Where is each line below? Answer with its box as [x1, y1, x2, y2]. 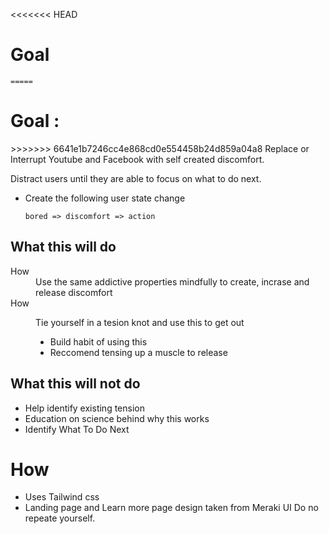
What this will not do [10, 375, 141, 393]
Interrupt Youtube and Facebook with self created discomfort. [10, 153, 265, 165]
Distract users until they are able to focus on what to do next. [10, 172, 262, 184]
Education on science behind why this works [24, 412, 210, 424]
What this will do [10, 239, 117, 256]
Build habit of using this [49, 335, 148, 348]
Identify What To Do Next [24, 423, 130, 435]
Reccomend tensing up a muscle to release [49, 346, 228, 358]
